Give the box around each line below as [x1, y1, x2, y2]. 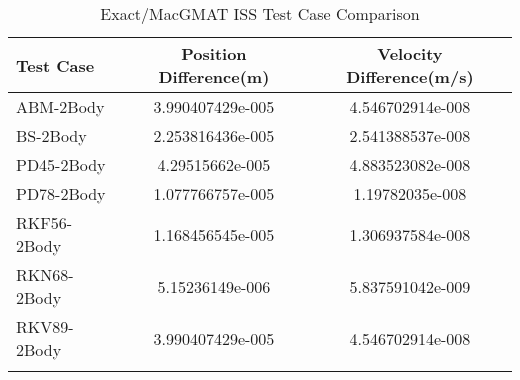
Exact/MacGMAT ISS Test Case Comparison [100, 2, 420, 25]
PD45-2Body [16, 153, 106, 176]
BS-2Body [16, 124, 87, 147]
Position [181, 42, 247, 65]
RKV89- [16, 315, 74, 338]
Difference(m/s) [346, 65, 474, 88]
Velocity [377, 42, 443, 65]
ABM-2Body [16, 95, 105, 118]
